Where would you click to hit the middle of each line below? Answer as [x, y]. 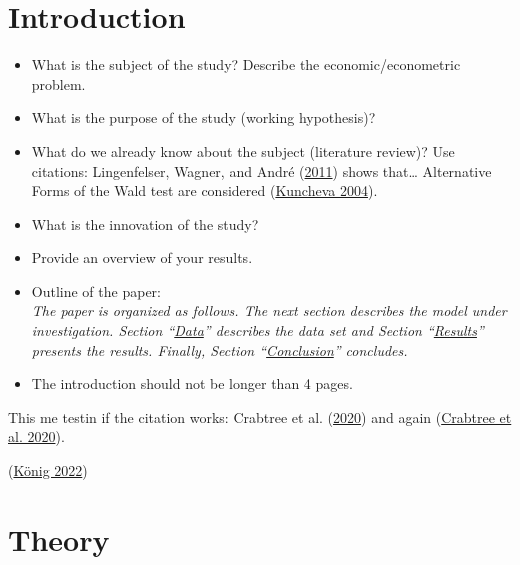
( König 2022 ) [48, 470]
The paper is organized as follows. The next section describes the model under [269, 310]
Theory [59, 538]
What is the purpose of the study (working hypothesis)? [203, 117]
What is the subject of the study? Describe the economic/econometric [246, 64]
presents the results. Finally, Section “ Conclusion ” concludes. [219, 349]
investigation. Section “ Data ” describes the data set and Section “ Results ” [257, 330]
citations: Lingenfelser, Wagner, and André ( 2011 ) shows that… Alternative [261, 170]
